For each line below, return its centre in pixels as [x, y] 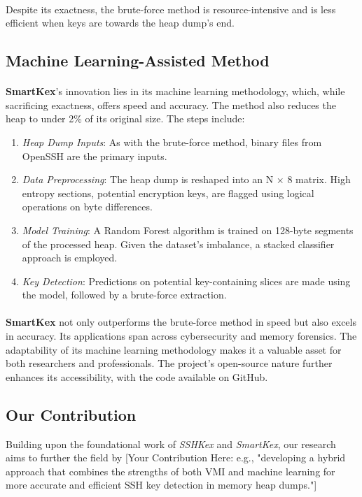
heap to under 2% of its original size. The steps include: [125, 118]
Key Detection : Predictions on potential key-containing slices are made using [186, 281]
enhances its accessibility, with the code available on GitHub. [137, 376]
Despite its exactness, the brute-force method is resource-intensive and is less [171, 9]
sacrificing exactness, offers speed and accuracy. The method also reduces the [171, 105]
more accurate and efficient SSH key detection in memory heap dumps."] [161, 485]
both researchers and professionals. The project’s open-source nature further [169, 363]
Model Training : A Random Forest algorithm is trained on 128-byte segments [188, 230]
